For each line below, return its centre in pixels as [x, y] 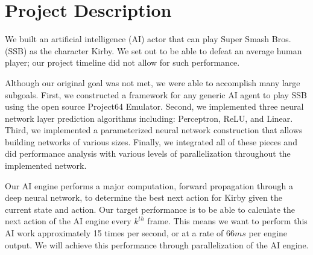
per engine [268, 233]
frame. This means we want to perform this [227, 221]
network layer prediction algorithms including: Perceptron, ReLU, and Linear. [149, 118]
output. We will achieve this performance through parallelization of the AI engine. [157, 244]
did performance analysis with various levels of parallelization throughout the [148, 153]
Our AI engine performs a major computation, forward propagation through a [149, 185]
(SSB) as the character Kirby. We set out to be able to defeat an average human [153, 50]
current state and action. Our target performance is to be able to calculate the [150, 209]
